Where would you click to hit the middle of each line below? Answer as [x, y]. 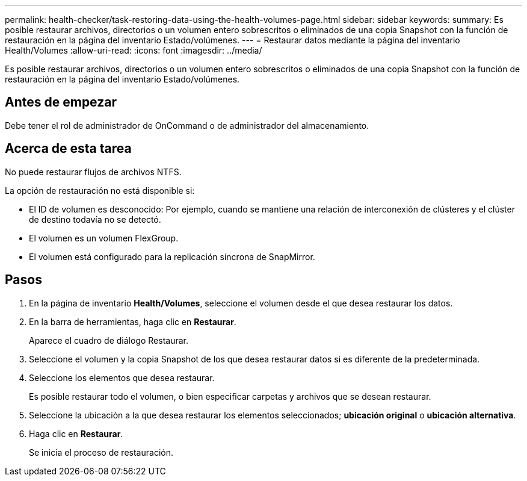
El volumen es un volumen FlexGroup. [104, 238]
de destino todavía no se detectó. [95, 219]
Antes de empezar [61, 102]
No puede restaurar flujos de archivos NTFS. [93, 172]
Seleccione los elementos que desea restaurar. [122, 377]
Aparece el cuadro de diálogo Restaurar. [109, 340]
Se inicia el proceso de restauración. [101, 452]
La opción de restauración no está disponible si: [100, 190]
